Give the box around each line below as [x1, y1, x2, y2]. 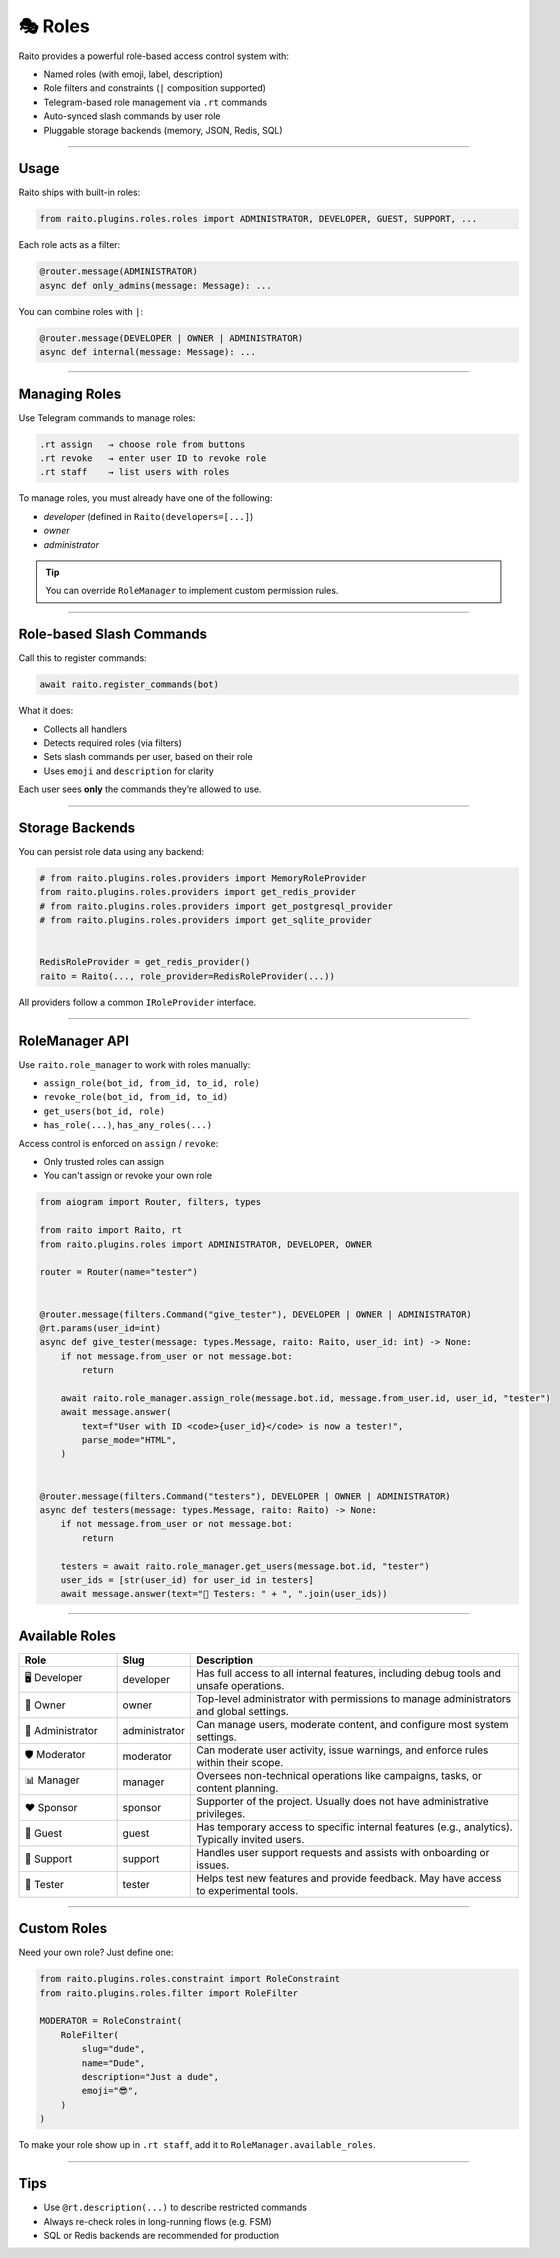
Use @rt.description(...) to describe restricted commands [43, 2201, 307, 2214]
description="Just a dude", [81, 2071, 220, 2083]
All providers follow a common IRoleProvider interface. [18, 996, 257, 1008]
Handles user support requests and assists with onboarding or [196, 1845, 490, 1859]
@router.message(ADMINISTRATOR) [39, 266, 199, 277]
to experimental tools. [196, 1883, 299, 1897]
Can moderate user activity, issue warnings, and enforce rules [196, 1743, 489, 1757]
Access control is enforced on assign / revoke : [18, 1137, 219, 1149]
